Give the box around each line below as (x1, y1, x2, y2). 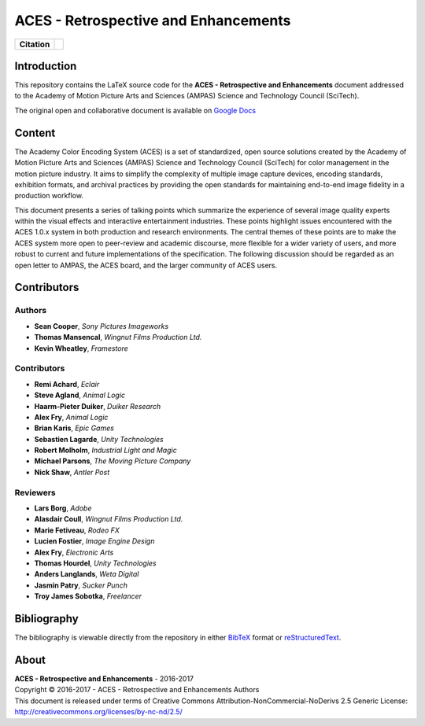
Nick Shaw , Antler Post (34, 467, 110, 477)
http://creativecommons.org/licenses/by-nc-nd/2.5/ (14, 707, 183, 717)
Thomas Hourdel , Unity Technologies (34, 558, 157, 568)
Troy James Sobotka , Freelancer (34, 591, 142, 601)
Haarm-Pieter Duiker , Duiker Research (34, 401, 161, 411)
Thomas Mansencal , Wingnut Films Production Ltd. (34, 333, 202, 342)
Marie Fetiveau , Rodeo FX (34, 525, 120, 535)
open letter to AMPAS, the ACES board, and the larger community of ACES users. (14, 260, 278, 270)
